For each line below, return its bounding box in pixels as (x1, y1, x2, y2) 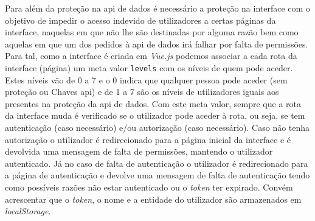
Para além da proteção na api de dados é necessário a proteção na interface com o (5, 2, 310, 14)
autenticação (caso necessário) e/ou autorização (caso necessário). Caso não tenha (5, 121, 310, 133)
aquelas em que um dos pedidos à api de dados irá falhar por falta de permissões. (5, 37, 308, 50)
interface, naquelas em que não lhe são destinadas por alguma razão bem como (5, 26, 299, 38)
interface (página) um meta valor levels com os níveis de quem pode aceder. (5, 61, 293, 74)
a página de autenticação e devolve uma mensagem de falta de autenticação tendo (5, 169, 310, 181)
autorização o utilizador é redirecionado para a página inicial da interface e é (5, 133, 291, 146)
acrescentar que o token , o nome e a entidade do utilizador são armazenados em (5, 192, 302, 205)
